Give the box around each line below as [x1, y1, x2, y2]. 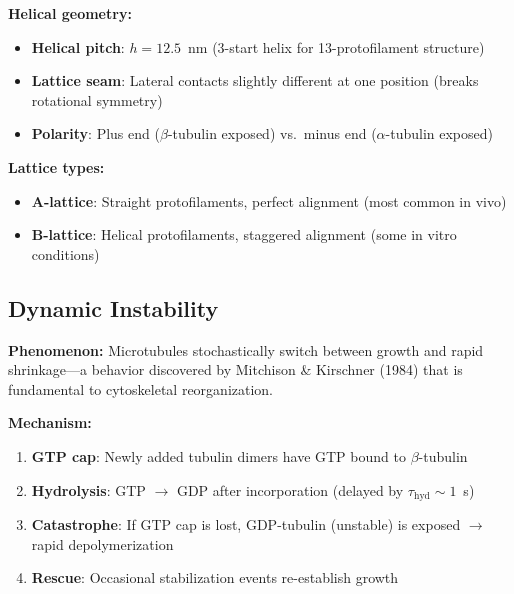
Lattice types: [8, 156, 105, 177]
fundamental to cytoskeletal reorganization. [8, 378, 274, 399]
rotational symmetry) [31, 89, 163, 110]
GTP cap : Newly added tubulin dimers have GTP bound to [31, 445, 406, 466]
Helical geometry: [8, 3, 132, 23]
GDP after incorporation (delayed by [176, 479, 404, 500]
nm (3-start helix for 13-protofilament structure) [188, 36, 485, 57]
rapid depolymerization [31, 533, 174, 554]
